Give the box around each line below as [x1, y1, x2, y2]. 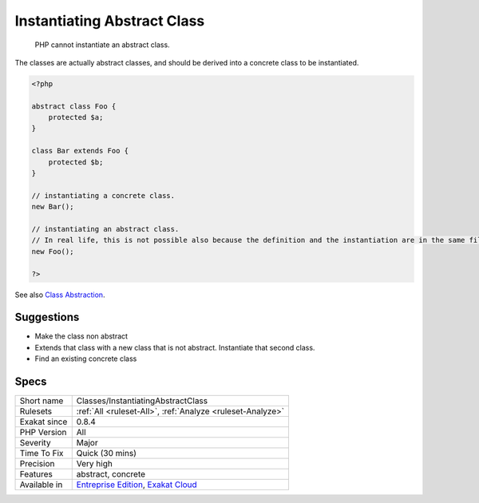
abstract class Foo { [31, 101, 117, 111]
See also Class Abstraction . [14, 290, 105, 299]
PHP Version [19, 427, 67, 438]
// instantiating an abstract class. [31, 224, 180, 233]
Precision [19, 458, 55, 469]
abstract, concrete [76, 469, 146, 480]
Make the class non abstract [34, 331, 128, 341]
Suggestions [14, 311, 80, 324]
